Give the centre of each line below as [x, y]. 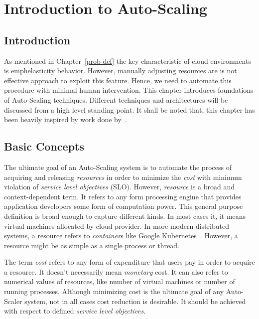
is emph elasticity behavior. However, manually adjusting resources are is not [121, 71]
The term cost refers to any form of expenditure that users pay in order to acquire [129, 262]
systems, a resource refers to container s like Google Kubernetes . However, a [121, 236]
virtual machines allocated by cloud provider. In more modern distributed [117, 226]
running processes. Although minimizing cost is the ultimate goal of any [114, 291]
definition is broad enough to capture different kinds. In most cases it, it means [125, 216]
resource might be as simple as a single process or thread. [92, 245]
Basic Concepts [44, 146]
